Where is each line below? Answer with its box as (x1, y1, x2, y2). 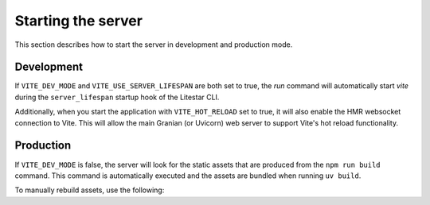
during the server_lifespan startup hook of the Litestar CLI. (14, 92, 220, 102)
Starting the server (14, 12, 143, 29)
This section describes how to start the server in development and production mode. (14, 40, 293, 49)
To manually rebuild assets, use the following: (14, 185, 165, 195)
